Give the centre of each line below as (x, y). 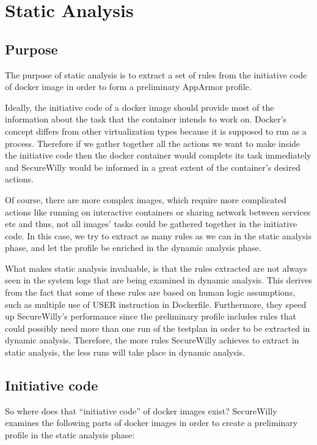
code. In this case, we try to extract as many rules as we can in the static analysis (158, 235)
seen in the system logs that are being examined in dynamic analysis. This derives (158, 280)
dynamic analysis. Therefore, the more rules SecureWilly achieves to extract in (152, 340)
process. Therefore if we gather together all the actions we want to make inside (153, 143)
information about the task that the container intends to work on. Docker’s (146, 119)
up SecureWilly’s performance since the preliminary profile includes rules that (151, 316)
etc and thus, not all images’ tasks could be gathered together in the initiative (151, 224)
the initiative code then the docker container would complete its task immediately (158, 155)
